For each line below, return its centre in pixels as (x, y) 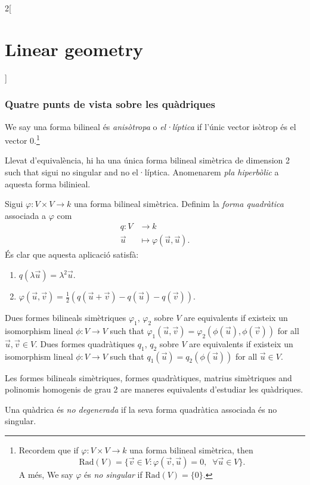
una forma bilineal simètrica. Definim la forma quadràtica (179, 204)
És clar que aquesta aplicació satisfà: (72, 254)
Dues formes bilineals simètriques (66, 317)
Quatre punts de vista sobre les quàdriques (110, 104)
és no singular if (113, 474)
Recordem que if (49, 450)
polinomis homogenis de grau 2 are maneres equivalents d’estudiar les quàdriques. (154, 389)
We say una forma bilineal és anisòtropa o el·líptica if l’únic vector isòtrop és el (151, 126)
